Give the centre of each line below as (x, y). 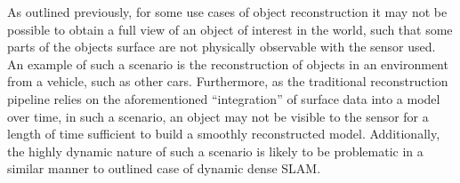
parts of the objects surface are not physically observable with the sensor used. (222, 47)
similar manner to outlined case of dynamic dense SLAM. (164, 168)
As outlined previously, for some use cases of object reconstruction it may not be (227, 12)
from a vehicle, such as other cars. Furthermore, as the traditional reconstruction (228, 81)
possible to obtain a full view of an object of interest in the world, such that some (230, 29)
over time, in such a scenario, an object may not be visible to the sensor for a (218, 116)
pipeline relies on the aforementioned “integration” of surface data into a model (224, 98)
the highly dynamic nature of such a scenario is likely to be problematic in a (215, 151)
